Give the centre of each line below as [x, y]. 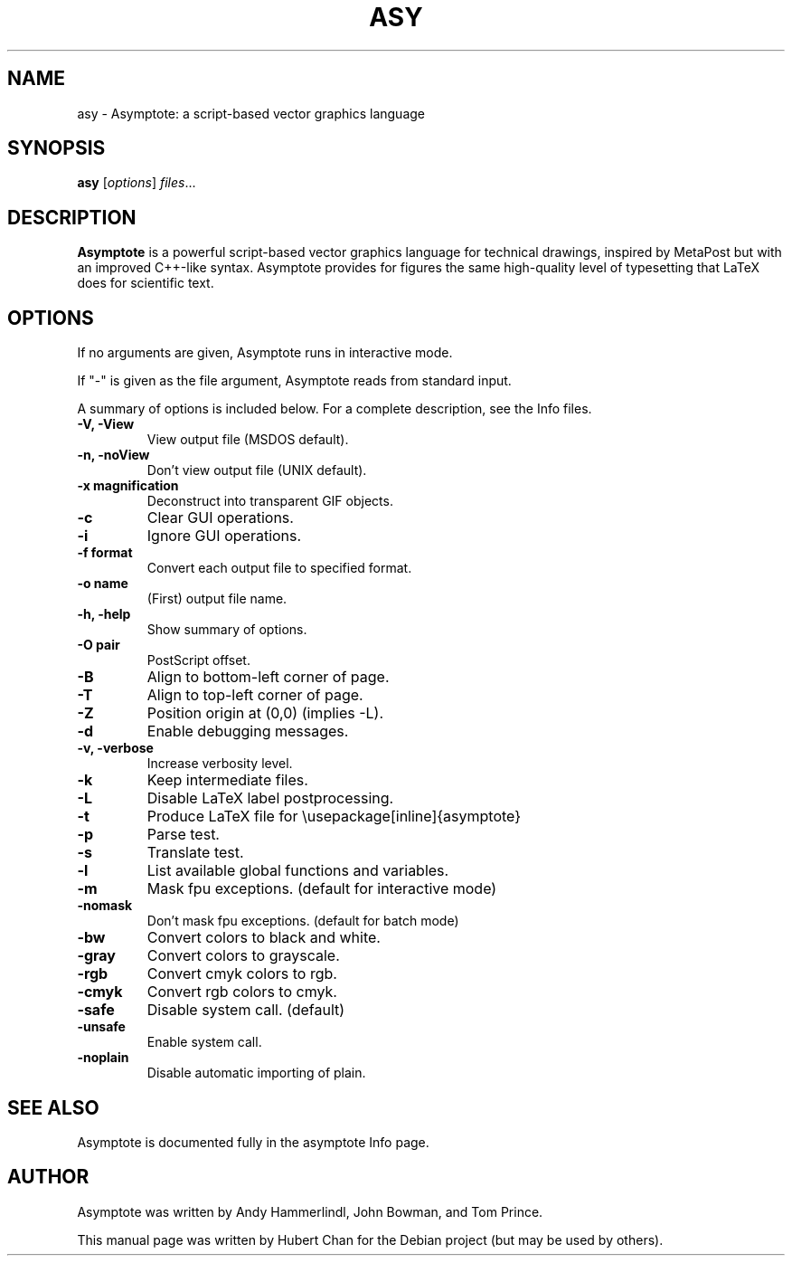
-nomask [105, 906]
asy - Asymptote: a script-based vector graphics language [251, 113]
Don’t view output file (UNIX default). [257, 470]
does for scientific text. [146, 283]
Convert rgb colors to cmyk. [242, 992]
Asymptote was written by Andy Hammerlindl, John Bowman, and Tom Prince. [310, 1211]
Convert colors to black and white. [264, 938]
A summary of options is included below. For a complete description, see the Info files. [335, 409]
